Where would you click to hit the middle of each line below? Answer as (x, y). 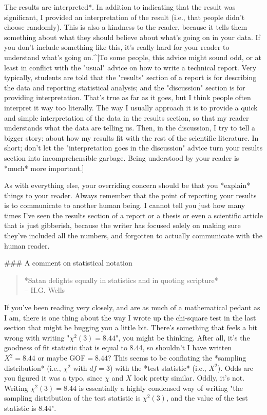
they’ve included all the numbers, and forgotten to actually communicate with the (133, 235)
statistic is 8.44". (30, 408)
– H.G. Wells (45, 290)
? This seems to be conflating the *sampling (177, 357)
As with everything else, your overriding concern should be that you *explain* (127, 185)
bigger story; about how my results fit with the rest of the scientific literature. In (131, 137)
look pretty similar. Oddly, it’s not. (189, 378)
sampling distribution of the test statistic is (72, 398)
